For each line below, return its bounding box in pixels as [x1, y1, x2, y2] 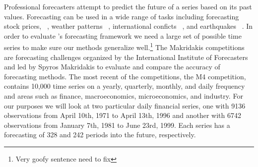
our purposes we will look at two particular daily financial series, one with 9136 [4, 100, 246, 111]
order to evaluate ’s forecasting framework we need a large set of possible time [4, 30, 242, 41]
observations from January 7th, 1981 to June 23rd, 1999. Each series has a [4, 119, 230, 130]
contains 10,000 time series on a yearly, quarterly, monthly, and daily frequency [4, 81, 245, 91]
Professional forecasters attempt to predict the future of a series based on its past [4, 1, 252, 11]
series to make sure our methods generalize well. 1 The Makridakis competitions [4, 41, 245, 53]
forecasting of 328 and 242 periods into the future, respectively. [4, 129, 196, 140]
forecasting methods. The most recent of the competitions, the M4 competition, [4, 71, 246, 81]
